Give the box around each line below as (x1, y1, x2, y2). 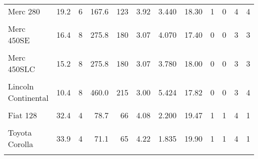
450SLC (8, 63, 35, 75)
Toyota (8, 127, 32, 138)
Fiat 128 (8, 109, 37, 121)
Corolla (8, 138, 33, 150)
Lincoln (8, 80, 34, 92)
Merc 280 (8, 5, 40, 17)
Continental (8, 92, 49, 103)
